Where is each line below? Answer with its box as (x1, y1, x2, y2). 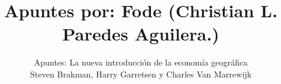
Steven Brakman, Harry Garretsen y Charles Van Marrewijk (30, 67, 252, 80)
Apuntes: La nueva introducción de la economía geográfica (34, 56, 248, 69)
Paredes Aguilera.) (62, 21, 220, 46)
